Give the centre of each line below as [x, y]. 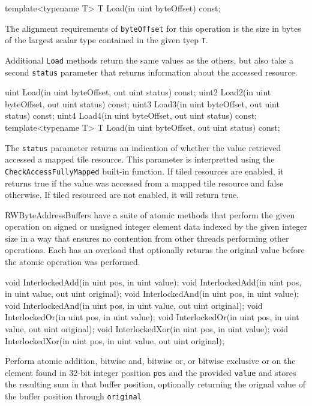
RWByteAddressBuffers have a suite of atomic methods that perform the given [150, 214]
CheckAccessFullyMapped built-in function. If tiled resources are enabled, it [144, 171]
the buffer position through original [73, 396]
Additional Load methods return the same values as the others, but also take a [149, 60]
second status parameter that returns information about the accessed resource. [151, 72]
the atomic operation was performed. [73, 262]
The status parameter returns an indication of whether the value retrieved [143, 147]
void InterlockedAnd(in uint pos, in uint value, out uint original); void [134, 305]
